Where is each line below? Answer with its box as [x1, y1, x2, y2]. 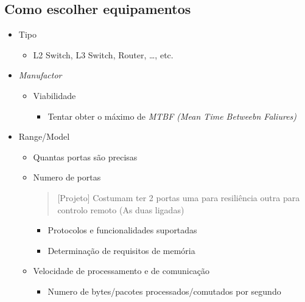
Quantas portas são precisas [33, 150, 138, 163]
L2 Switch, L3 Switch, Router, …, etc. [33, 48, 174, 61]
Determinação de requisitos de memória [47, 244, 195, 256]
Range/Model [18, 130, 70, 143]
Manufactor [18, 69, 62, 81]
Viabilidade [33, 89, 76, 101]
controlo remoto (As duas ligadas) [57, 203, 184, 216]
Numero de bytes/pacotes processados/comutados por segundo [47, 284, 281, 297]
